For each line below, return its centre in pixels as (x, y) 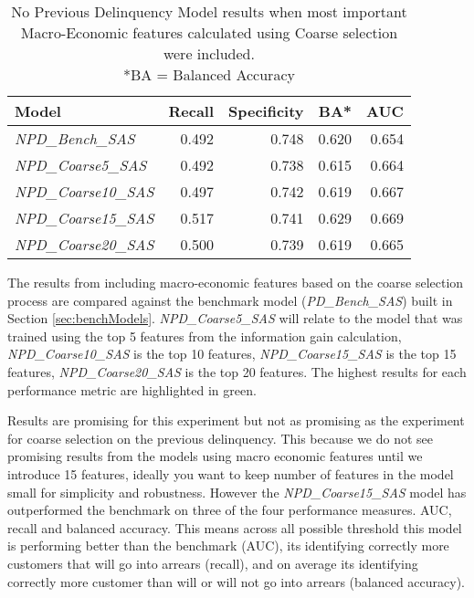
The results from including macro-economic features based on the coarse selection (236, 282)
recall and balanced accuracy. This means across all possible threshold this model (235, 527)
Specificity (266, 111)
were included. (209, 53)
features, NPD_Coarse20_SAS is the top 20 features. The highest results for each (237, 371)
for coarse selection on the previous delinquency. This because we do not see (221, 438)
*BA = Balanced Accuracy (209, 74)
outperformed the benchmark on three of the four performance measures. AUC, (230, 510)
